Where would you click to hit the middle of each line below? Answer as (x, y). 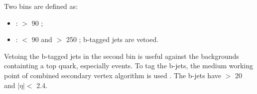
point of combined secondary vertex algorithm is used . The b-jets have (113, 75)
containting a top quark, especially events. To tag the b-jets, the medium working (129, 66)
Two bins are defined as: (41, 6)
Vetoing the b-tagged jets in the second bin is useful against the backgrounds (122, 56)
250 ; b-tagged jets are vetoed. (112, 39)
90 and (42, 39)
